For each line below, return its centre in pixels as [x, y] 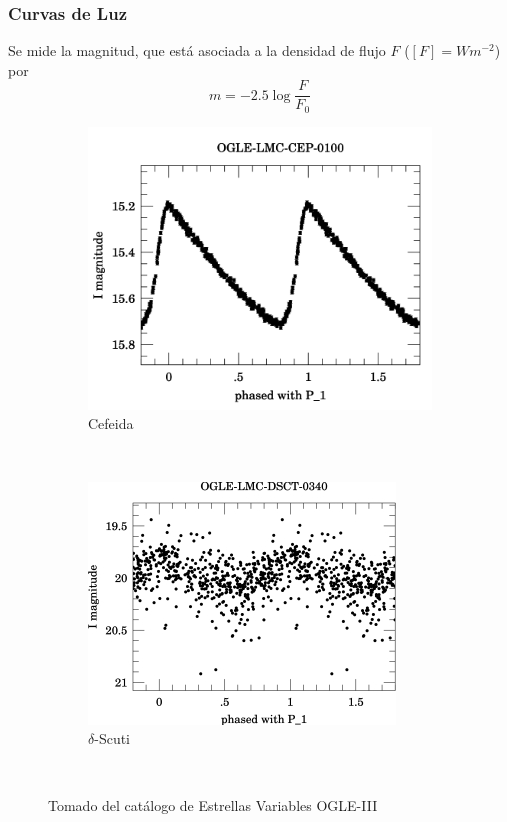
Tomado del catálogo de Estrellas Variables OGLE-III [213, 805]
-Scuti [112, 738]
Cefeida [111, 423]
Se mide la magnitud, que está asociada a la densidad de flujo [197, 50]
